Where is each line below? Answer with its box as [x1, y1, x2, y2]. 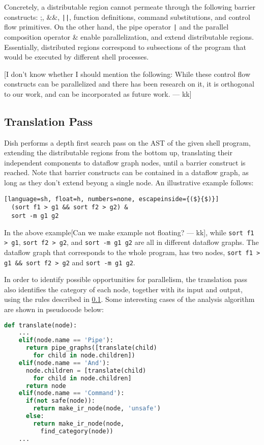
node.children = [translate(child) [25, 367, 146, 374]
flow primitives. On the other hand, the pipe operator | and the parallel [4, 21, 229, 32]
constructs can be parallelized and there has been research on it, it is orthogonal [4, 78, 254, 89]
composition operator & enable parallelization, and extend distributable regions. [4, 31, 254, 42]
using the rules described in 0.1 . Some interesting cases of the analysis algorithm [4, 294, 255, 304]
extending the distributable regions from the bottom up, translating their [4, 147, 232, 158]
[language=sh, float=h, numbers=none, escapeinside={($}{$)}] [4, 195, 219, 203]
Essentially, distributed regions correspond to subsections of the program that [4, 41, 246, 52]
